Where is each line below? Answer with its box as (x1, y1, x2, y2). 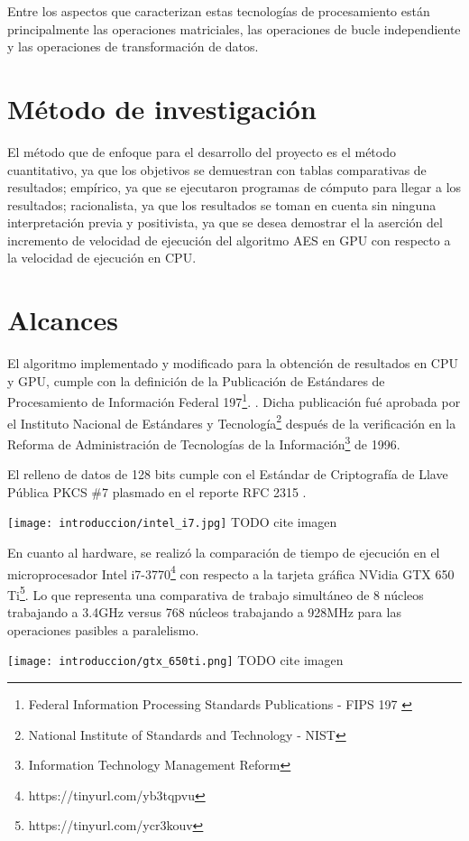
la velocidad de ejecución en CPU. (7, 248, 197, 267)
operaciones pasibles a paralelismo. (7, 620, 199, 639)
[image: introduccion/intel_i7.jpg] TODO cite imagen (7, 513, 337, 531)
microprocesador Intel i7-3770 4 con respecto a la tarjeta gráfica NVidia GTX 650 (7, 561, 455, 583)
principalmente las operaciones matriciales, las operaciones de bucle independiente (7, 19, 461, 38)
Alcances (7, 301, 118, 338)
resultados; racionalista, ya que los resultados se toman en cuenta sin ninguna (7, 195, 437, 214)
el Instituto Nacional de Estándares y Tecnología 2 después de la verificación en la (7, 411, 456, 432)
